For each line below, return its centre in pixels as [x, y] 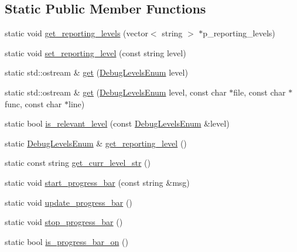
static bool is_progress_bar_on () [66, 241]
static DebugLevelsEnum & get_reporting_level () [96, 143]
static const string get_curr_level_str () [78, 163]
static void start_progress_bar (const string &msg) [97, 182]
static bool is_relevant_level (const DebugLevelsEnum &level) [117, 123]
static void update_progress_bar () [69, 202]
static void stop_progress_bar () [64, 222]
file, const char [260, 92]
